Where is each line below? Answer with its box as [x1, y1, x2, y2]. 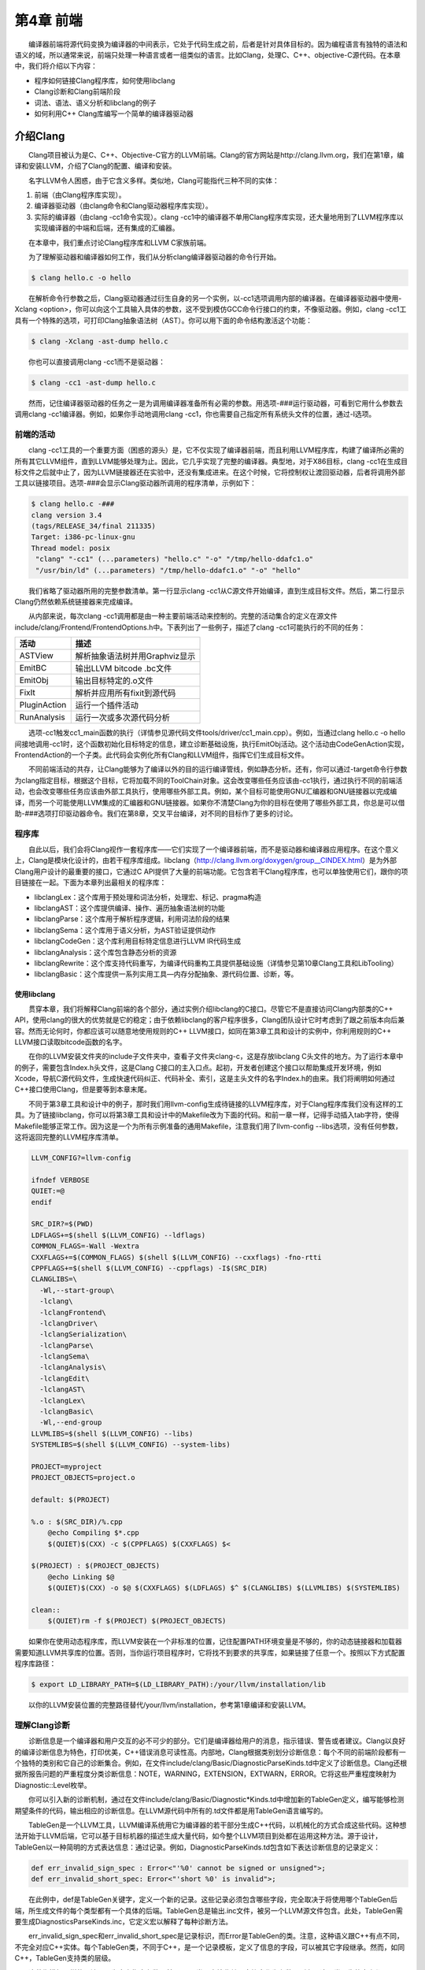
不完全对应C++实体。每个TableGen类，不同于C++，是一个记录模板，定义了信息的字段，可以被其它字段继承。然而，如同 [14, 1942, 405, 1952]
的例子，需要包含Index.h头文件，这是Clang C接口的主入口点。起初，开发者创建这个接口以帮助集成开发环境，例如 [14, 1062, 382, 1072]
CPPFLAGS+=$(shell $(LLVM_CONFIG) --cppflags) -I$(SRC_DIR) [31, 1263, 268, 1273]
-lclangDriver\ [39, 1318, 98, 1328]
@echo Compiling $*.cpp [47, 1529, 139, 1537]
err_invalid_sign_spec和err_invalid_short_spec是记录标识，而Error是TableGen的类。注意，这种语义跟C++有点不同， [28, 1931, 405, 1941]
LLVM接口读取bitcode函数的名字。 [14, 1037, 127, 1046]
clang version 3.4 [31, 511, 102, 519]
